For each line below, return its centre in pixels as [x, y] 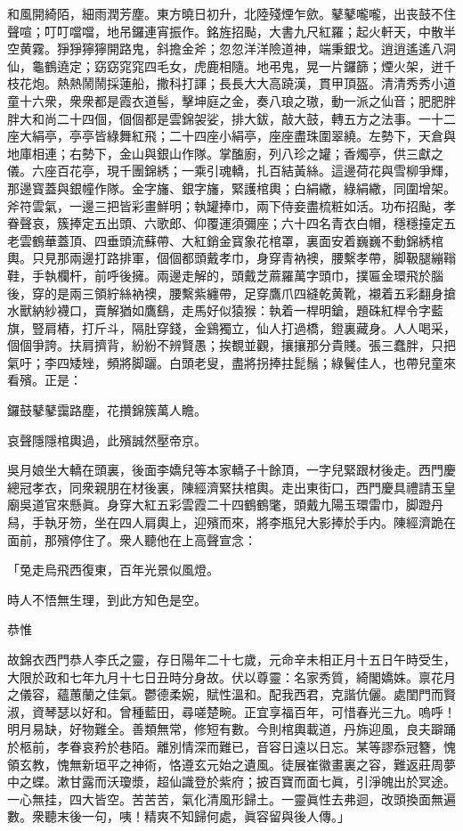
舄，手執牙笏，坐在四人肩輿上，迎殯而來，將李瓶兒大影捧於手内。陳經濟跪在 [231, 522]
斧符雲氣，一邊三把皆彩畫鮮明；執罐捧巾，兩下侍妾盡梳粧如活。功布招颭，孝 [231, 205]
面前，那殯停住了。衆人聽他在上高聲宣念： [132, 539]
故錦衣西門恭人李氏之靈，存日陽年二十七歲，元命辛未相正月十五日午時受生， [231, 659]
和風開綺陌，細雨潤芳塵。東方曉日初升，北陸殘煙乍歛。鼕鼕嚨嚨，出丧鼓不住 [231, 13]
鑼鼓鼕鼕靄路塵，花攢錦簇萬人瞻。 [107, 410]
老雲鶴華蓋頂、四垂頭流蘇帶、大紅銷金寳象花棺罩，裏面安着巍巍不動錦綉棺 [225, 240]
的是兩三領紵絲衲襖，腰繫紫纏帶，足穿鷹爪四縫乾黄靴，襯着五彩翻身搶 [250, 293]
